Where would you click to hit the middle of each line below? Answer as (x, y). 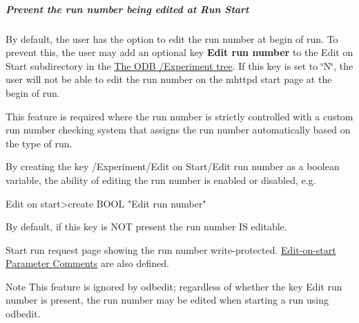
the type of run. (39, 143)
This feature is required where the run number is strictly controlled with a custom (179, 116)
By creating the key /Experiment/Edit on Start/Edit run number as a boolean (173, 166)
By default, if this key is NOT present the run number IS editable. (146, 227)
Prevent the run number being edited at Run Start (127, 9)
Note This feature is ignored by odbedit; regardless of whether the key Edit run (174, 286)
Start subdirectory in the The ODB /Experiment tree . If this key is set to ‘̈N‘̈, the (179, 65)
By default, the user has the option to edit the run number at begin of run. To (172, 38)
